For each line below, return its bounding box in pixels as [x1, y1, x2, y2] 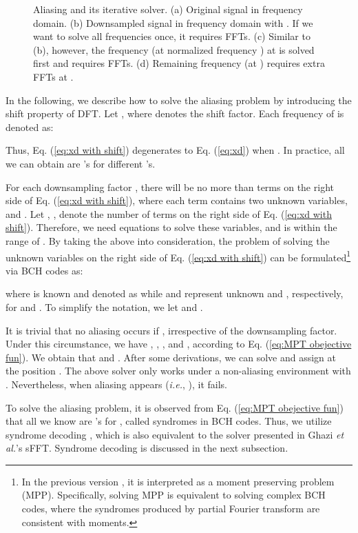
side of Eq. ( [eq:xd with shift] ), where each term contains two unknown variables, [6, 193, 348, 208]
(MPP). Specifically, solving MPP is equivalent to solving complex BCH [21, 487, 326, 502]
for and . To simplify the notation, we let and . [6, 299, 203, 314]
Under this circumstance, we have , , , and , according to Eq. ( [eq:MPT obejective [6, 336, 352, 351]
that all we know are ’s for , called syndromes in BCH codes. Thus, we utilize [6, 414, 332, 428]
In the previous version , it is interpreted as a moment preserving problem [21, 474, 335, 488]
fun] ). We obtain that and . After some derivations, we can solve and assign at [6, 350, 336, 364]
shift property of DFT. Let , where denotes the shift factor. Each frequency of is [6, 106, 344, 121]
